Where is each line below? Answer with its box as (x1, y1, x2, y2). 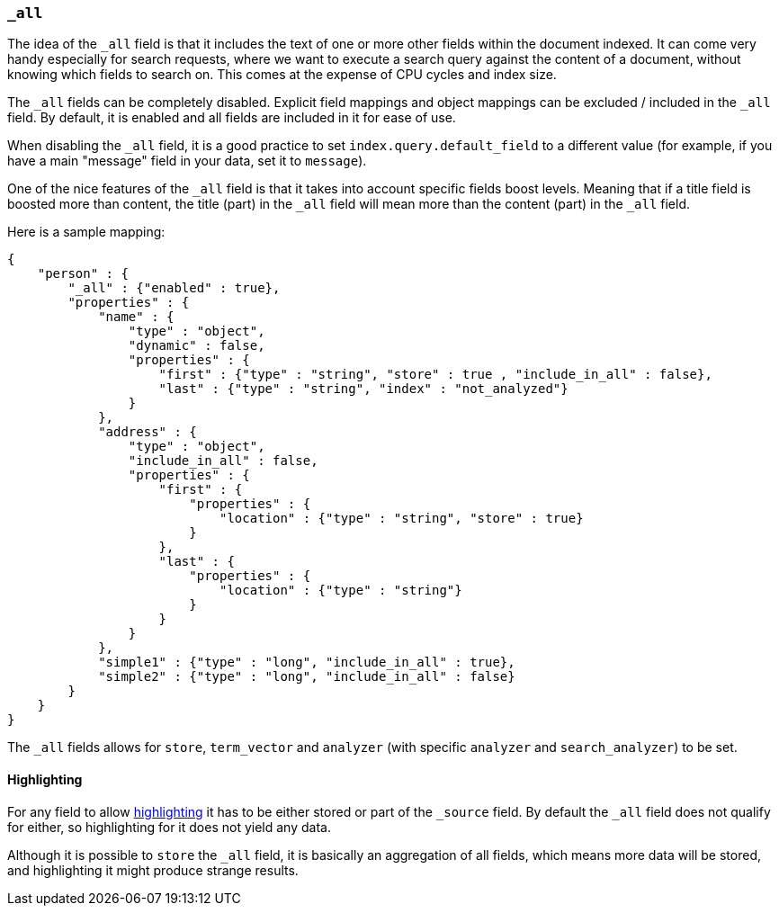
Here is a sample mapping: (7, 224, 166, 240)
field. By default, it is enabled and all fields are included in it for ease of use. (7, 110, 456, 126)
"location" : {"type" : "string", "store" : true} (219, 511, 584, 526)
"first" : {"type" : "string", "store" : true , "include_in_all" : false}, (158, 367, 712, 382)
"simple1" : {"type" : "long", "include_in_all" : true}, (98, 655, 515, 670)
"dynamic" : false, (128, 338, 265, 354)
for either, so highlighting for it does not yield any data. (7, 819, 331, 835)
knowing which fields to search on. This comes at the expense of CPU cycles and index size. (7, 67, 557, 83)
